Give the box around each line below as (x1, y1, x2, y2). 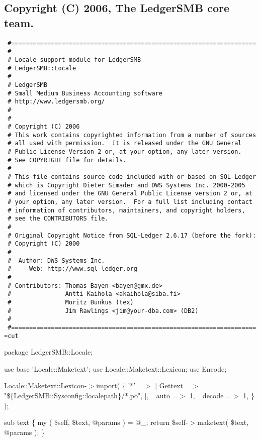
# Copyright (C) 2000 (8, 240, 80, 248)
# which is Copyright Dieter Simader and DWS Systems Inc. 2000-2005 (8, 181, 245, 189)
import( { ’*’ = (96, 380, 143, 391)
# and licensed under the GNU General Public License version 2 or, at (8, 190, 252, 197)
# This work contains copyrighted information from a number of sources (8, 131, 256, 139)
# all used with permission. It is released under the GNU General (8, 140, 242, 147)
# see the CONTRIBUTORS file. (8, 215, 109, 223)
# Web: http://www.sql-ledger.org (8, 265, 137, 273)
